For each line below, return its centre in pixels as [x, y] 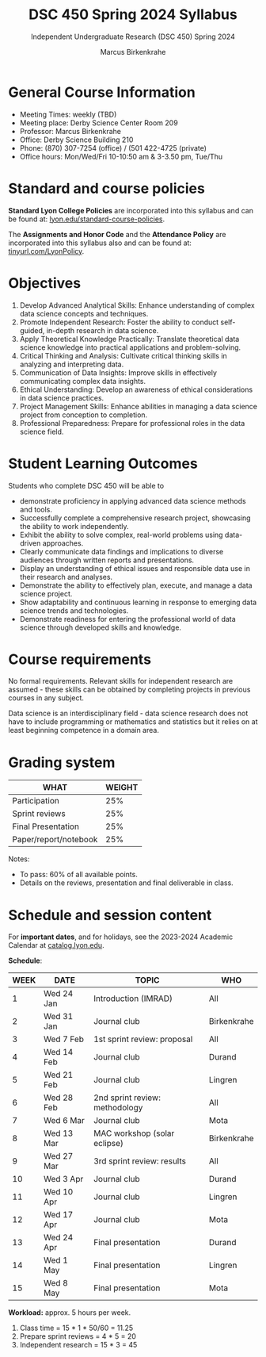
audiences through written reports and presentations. [107, 560]
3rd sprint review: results [140, 1161]
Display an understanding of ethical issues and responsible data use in [135, 568]
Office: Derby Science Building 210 [76, 140]
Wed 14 [58, 1052]
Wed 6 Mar [64, 1121]
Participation [36, 801]
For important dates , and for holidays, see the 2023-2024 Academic [121, 937]
